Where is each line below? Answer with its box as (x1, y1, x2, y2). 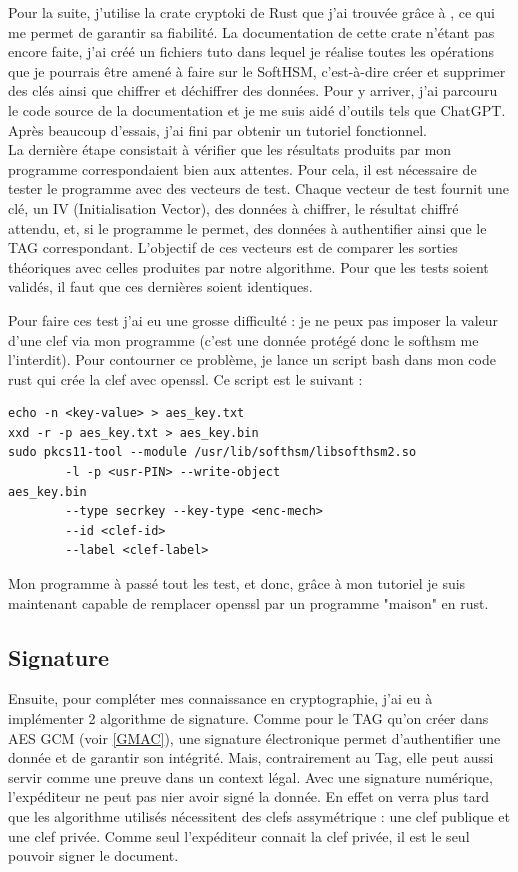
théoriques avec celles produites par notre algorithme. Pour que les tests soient (8, 256, 489, 277)
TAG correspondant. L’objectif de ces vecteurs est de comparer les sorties (8, 237, 458, 258)
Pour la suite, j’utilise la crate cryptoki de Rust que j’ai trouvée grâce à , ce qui (8, 2, 495, 22)
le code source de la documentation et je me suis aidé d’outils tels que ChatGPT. (8, 99, 506, 120)
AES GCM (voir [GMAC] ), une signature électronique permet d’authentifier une (8, 727, 501, 748)
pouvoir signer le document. (8, 845, 179, 866)
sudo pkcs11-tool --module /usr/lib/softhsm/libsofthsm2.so (8, 445, 417, 460)
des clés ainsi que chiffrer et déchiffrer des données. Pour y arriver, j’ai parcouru (8, 80, 498, 101)
